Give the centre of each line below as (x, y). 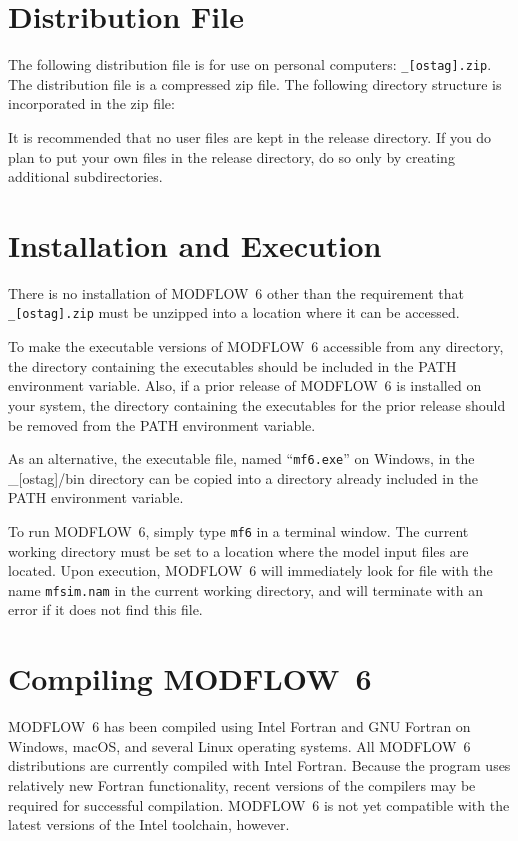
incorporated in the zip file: (91, 103)
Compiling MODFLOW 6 (190, 678)
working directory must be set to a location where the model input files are (238, 550)
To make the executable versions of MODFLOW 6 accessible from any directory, (256, 346)
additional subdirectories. (85, 176)
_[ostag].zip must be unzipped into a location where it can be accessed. (234, 312)
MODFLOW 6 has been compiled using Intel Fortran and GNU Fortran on (239, 726)
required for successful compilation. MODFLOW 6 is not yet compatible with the (259, 804)
